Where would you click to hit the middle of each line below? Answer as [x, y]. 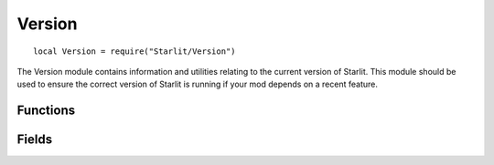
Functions [46, 111]
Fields [35, 140]
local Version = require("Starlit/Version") [135, 51]
